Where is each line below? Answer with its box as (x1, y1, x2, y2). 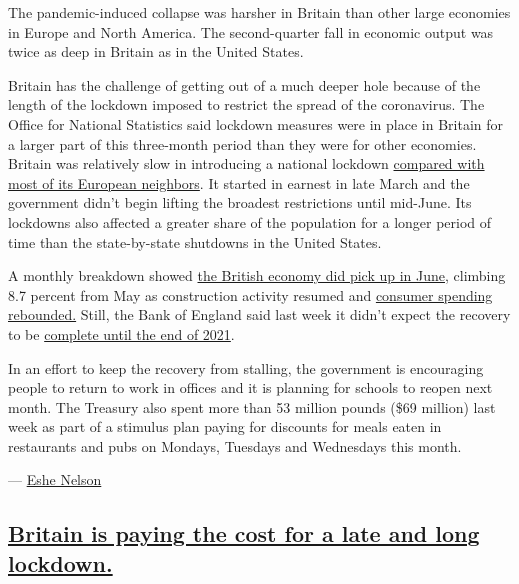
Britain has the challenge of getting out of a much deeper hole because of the (8, 74, 481, 95)
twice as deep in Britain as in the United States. (8, 41, 304, 62)
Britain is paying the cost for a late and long (8, 518, 480, 549)
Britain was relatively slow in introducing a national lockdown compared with (8, 153, 485, 174)
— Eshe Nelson (8, 469, 102, 490)
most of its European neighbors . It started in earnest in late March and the (8, 172, 470, 193)
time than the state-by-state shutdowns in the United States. (8, 231, 382, 252)
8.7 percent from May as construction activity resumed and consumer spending (8, 284, 493, 305)
